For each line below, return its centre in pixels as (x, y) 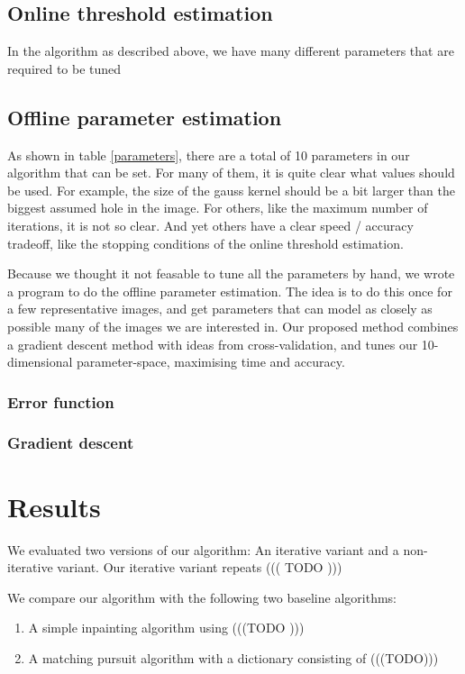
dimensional (40, 362)
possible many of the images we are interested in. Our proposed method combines (233, 326)
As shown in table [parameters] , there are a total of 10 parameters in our (209, 155)
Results (54, 506)
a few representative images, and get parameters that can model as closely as (220, 309)
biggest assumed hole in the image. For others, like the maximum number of (218, 208)
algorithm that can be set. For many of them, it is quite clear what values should (231, 173)
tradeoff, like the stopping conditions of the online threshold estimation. (205, 243)
